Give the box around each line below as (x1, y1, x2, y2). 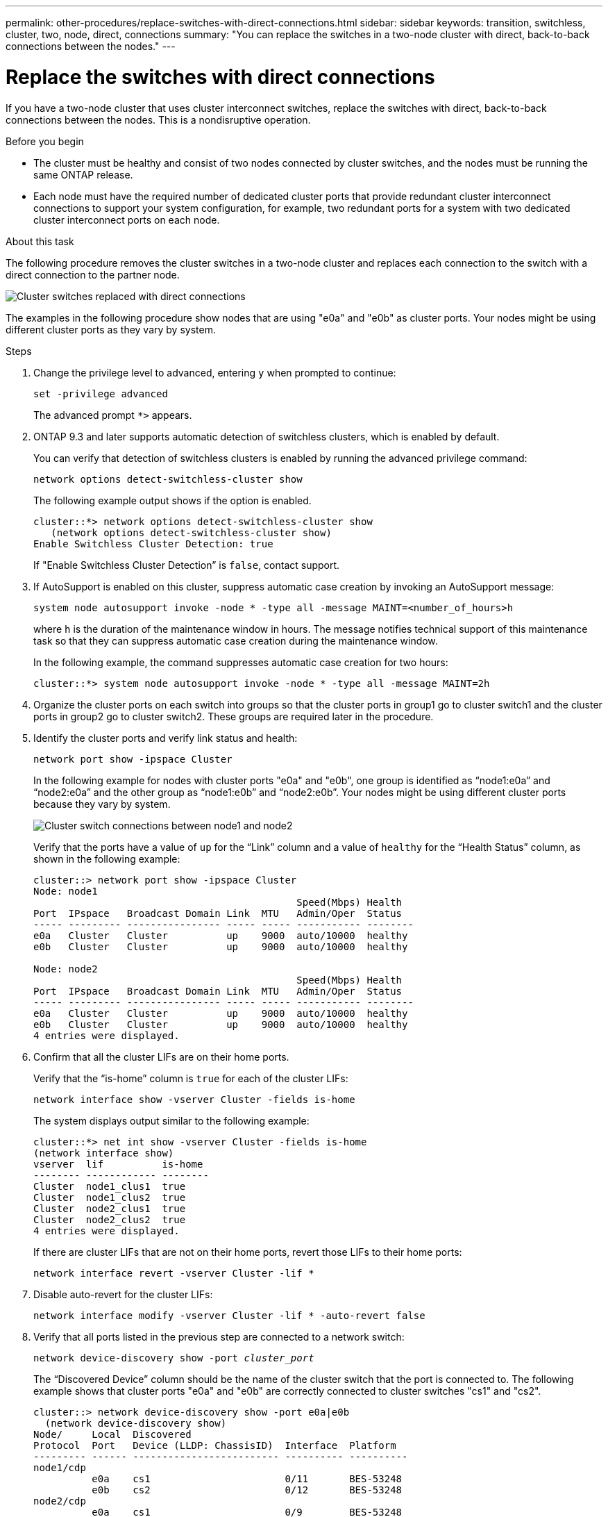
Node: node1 (33, 885, 98, 897)
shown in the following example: (33, 852, 180, 865)
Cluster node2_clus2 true (33, 1213, 186, 1225)
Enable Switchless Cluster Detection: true (33, 538, 273, 549)
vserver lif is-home (33, 1158, 203, 1170)
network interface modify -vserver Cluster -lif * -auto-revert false (33, 1309, 425, 1321)
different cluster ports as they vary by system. (6, 323, 216, 335)
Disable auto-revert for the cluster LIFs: (33, 1288, 213, 1300)
